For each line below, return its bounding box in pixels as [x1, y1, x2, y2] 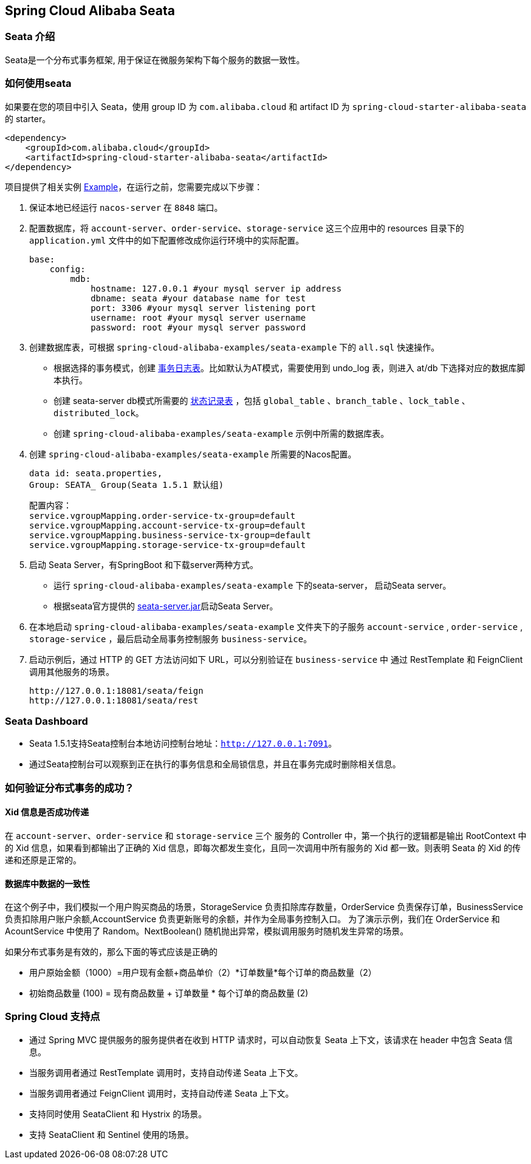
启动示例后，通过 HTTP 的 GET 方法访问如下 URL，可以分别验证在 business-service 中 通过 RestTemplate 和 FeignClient [29, 654, 523, 665]
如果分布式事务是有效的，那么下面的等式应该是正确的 [5, 947, 218, 957]
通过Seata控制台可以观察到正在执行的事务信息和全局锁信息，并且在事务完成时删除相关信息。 [29, 759, 401, 770]
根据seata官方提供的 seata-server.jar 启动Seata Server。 [53, 600, 278, 611]
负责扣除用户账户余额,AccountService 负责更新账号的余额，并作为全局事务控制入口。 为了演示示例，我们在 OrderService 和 [5, 914, 500, 925]
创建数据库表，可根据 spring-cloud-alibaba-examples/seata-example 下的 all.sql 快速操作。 [29, 341, 440, 352]
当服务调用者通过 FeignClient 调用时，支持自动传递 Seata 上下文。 [29, 1087, 294, 1098]
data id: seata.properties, [29, 468, 163, 478]
